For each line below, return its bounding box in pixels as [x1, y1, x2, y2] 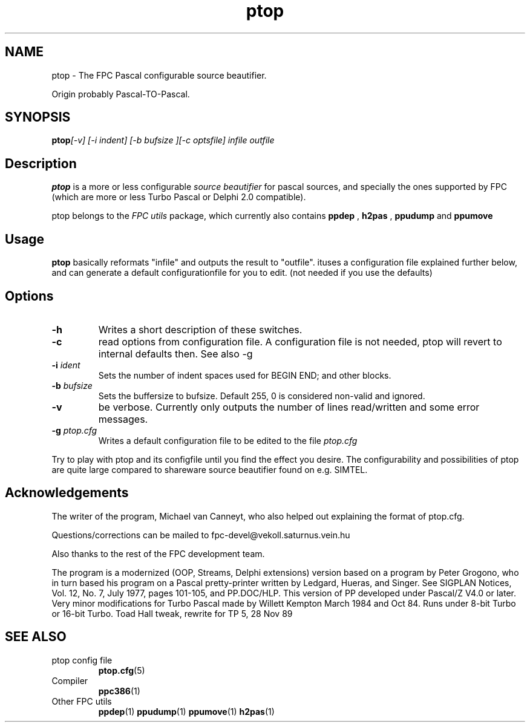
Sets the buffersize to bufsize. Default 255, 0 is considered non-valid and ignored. [98, 390, 425, 401]
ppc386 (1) [98, 685, 140, 696]
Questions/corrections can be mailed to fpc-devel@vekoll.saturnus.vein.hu [51, 529, 350, 540]
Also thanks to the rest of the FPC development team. [51, 548, 265, 559]
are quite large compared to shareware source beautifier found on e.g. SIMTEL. [51, 464, 368, 475]
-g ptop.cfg [51, 425, 97, 435]
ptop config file [51, 654, 113, 665]
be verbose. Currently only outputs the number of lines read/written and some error [98, 400, 480, 413]
